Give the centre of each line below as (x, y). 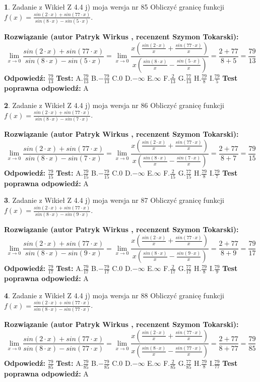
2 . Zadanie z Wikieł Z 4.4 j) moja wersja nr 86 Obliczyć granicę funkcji (114, 105)
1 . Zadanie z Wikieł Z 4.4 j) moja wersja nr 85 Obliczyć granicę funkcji (114, 7)
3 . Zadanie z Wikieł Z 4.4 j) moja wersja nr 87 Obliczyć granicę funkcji (114, 200)
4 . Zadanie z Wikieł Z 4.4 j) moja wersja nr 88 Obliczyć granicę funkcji (114, 295)
